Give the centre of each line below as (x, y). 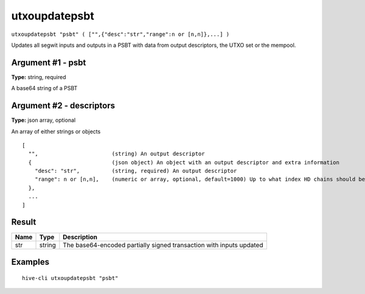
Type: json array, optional (43, 120)
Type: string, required (39, 77)
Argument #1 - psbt (49, 62)
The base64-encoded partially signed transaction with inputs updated (163, 245)
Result (24, 222)
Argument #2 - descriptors (63, 106)
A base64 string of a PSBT (44, 88)
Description (80, 237)
